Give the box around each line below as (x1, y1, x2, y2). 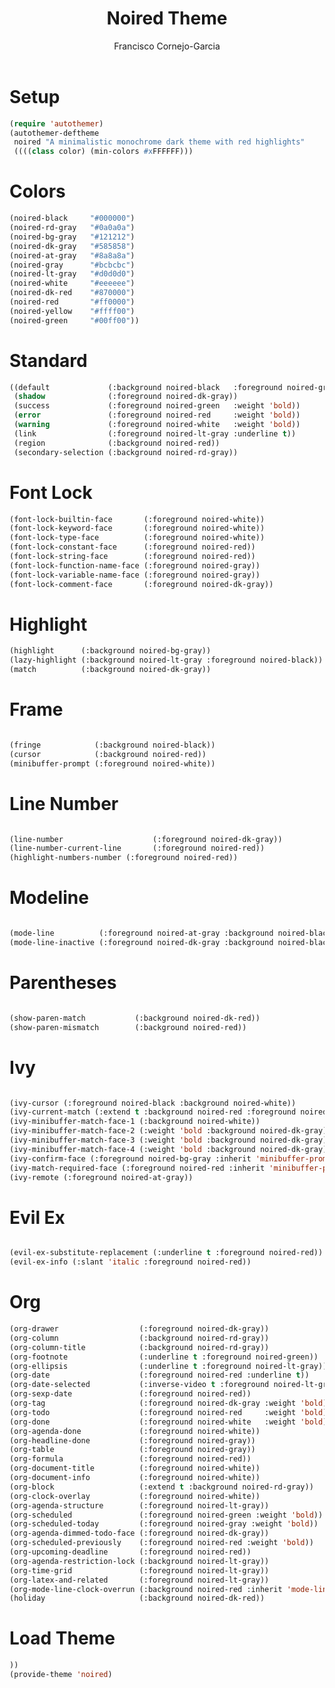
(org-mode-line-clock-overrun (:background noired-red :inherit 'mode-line (9, 1584, 332, 1594)
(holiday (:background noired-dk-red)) (9, 1593, 266, 1604)
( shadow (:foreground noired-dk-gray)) (13, 392, 239, 402)
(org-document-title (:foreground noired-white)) (9, 1463, 261, 1474)
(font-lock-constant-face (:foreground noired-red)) (9, 542, 256, 552)
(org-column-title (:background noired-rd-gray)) (9, 1342, 270, 1352)
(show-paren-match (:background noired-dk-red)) (9, 1013, 261, 1023)
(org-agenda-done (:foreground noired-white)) (9, 1426, 261, 1436)
